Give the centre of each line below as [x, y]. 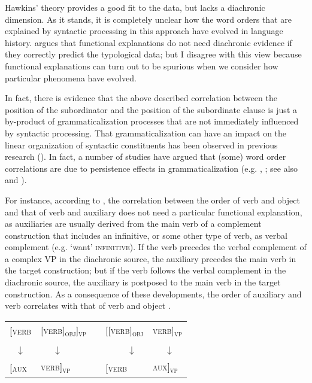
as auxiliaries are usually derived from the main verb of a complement [133, 224]
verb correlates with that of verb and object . [88, 306]
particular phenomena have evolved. [71, 77]
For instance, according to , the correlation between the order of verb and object [152, 200]
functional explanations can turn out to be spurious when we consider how [142, 66]
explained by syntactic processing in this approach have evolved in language [144, 31]
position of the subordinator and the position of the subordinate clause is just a [151, 109]
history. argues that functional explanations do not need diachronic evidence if [149, 42]
